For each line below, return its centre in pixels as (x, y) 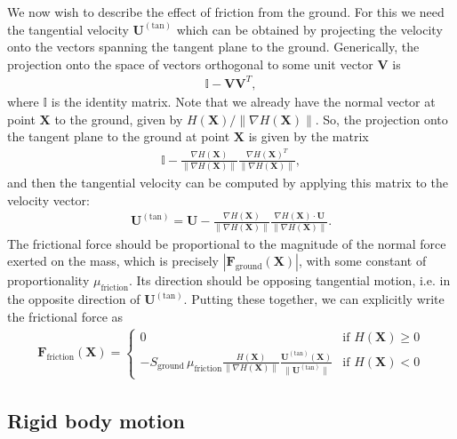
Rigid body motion (96, 420)
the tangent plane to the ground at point (119, 136)
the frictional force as (65, 316)
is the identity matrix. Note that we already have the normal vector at (243, 101)
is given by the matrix (309, 136)
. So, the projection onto (381, 119)
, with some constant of (362, 261)
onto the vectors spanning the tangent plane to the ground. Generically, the (213, 47)
